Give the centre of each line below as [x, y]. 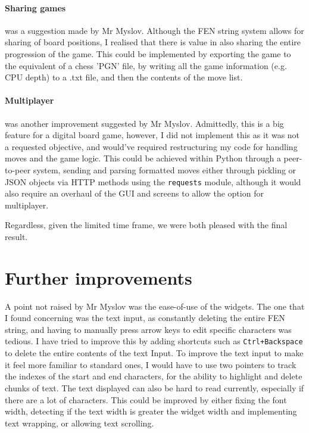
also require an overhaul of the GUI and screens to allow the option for [134, 193]
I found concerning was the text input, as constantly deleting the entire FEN [145, 318]
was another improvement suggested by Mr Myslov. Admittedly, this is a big [144, 123]
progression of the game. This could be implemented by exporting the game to [148, 53]
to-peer [18, 169]
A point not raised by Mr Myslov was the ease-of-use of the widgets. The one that [155, 306]
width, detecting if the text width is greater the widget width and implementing [151, 411]
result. [16, 236]
